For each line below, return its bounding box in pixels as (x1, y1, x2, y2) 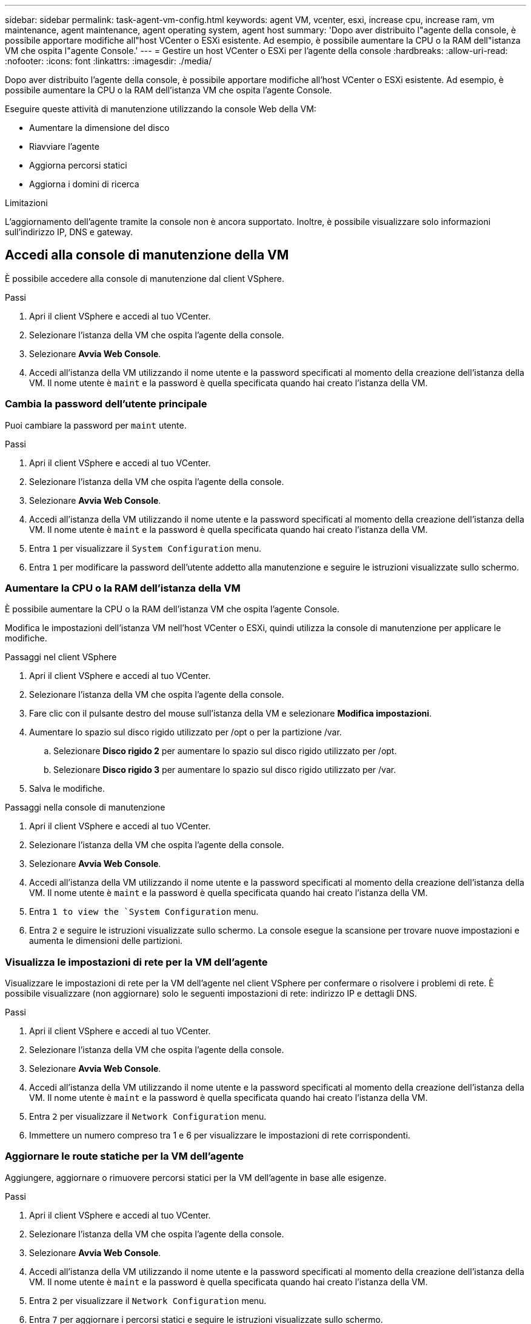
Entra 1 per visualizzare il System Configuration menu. (29, 543, 261, 553)
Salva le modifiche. (29, 783, 105, 794)
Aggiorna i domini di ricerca (29, 179, 139, 189)
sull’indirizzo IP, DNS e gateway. (5, 227, 133, 237)
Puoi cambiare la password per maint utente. (5, 420, 187, 430)
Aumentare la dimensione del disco (29, 122, 170, 133)
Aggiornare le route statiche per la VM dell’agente (5, 1150, 244, 1163)
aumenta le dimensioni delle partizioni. (29, 935, 183, 946)
